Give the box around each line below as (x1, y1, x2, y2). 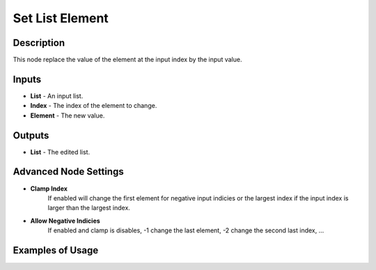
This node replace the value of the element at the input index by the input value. (13, 56, 242, 64)
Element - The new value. (30, 111, 105, 120)
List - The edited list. (30, 148, 91, 156)
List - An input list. (30, 91, 84, 100)
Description (13, 37, 65, 49)
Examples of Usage (13, 244, 99, 256)
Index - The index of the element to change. (30, 102, 157, 110)
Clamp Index (30, 184, 68, 193)
